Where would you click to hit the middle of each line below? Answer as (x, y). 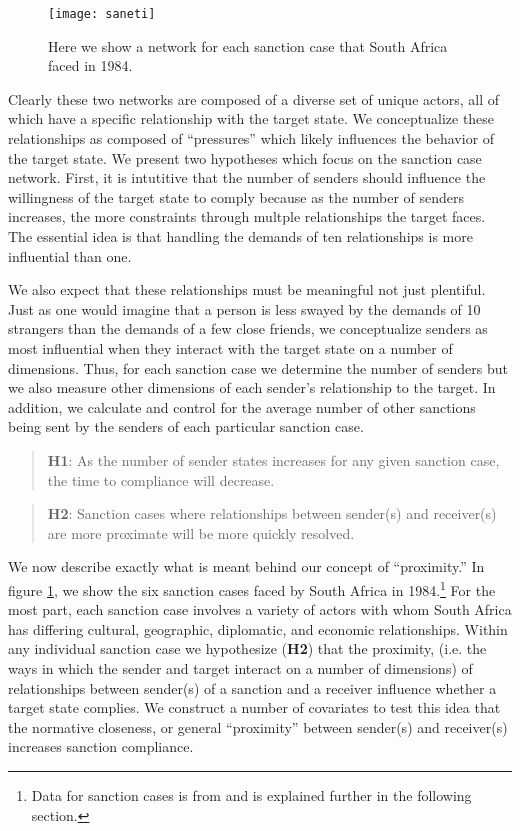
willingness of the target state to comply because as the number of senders (236, 196)
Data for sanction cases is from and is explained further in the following (251, 794)
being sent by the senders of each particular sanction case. (186, 426)
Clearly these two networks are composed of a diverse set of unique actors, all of (253, 98)
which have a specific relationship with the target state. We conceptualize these (251, 118)
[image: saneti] (102, 14)
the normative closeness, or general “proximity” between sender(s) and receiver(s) (258, 726)
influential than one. (70, 255)
